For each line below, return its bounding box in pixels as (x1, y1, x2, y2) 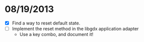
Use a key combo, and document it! (19, 31, 94, 37)
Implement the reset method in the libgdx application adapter (12, 26, 139, 31)
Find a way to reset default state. (12, 20, 81, 26)
